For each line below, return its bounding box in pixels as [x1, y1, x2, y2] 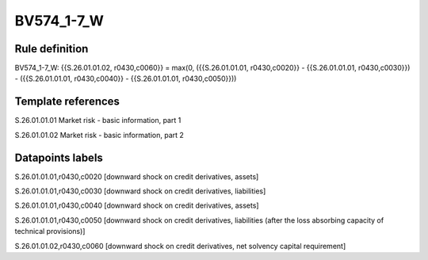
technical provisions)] [14, 227, 86, 236]
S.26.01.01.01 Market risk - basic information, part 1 [14, 116, 182, 125]
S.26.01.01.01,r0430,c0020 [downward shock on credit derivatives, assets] [14, 171, 259, 182]
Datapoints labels [14, 151, 103, 164]
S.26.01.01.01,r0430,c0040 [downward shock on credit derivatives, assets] [14, 201, 259, 210]
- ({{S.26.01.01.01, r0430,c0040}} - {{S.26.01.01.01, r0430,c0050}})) [14, 74, 237, 83]
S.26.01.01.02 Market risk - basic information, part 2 [14, 130, 184, 140]
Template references [14, 95, 120, 109]
